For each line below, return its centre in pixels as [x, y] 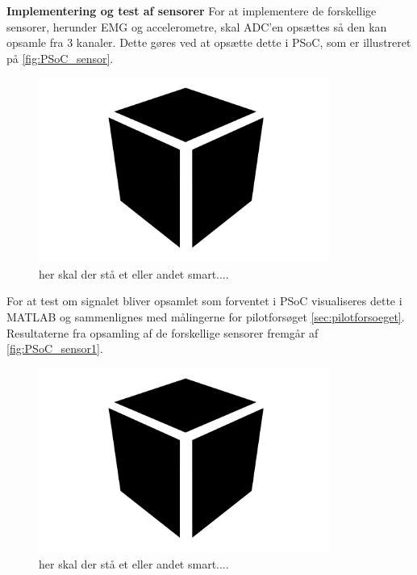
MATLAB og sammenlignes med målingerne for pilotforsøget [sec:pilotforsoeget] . [206, 316]
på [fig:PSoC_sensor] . [60, 58]
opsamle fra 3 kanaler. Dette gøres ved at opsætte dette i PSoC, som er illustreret [209, 42]
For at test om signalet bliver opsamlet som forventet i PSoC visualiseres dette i [204, 301]
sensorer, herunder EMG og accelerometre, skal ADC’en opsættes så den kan [197, 26]
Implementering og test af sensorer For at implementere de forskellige [192, 10]
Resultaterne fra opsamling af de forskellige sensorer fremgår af [163, 332]
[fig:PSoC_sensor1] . [55, 348]
